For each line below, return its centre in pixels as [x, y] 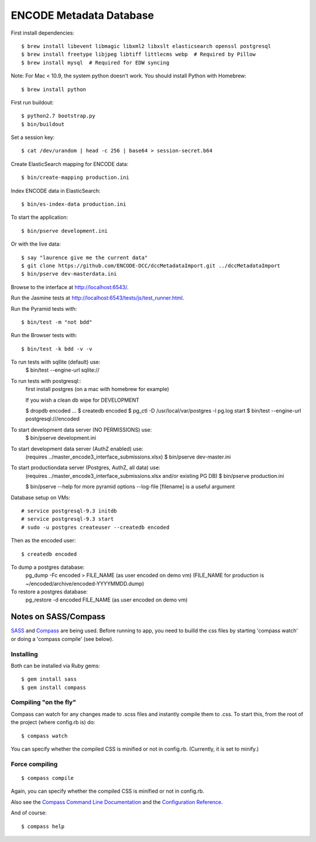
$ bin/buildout [43, 124]
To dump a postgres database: [48, 567]
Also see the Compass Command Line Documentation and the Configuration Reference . [117, 802]
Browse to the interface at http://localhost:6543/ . [70, 287]
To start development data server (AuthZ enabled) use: [77, 449]
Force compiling [34, 764]
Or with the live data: [36, 244]
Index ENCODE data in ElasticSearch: [56, 191]
